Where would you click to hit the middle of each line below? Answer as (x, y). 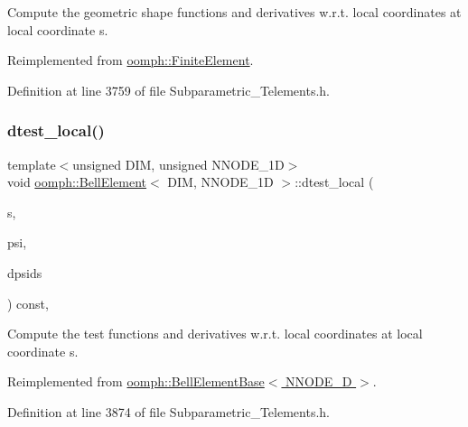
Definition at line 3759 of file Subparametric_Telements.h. (168, 90)
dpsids (25, 272)
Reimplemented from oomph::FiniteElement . (131, 60)
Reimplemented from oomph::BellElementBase (136, 381)
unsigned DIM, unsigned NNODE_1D (178, 164)
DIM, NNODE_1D (220, 182)
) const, (28, 303)
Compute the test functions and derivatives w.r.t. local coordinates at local (215, 334)
